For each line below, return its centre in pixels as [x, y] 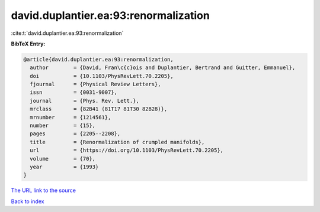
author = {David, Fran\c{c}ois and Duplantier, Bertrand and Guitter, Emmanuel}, [163, 68]
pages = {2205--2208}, [75, 134]
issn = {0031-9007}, [74, 92]
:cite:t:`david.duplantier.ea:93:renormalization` [67, 33]
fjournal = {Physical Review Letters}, [95, 84]
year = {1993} [64, 167]
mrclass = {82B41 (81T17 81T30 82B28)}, [99, 109]
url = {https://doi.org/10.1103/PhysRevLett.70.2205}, [127, 150]
